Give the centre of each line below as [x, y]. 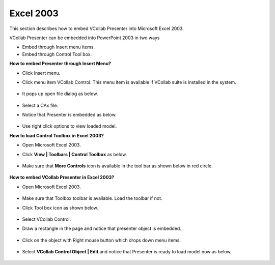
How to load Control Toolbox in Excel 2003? [57, 135]
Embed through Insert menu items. [59, 47]
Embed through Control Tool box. [57, 54]
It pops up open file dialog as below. [60, 94]
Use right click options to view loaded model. [70, 126]
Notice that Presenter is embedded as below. [69, 115]
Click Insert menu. [41, 73]
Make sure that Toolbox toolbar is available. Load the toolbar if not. [92, 198]
